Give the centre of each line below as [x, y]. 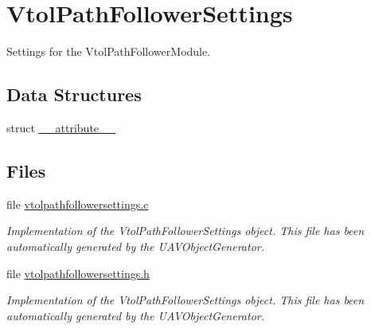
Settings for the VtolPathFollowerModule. [109, 51]
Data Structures [74, 94]
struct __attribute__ [61, 127]
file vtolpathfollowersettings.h [78, 273]
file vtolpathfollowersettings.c [78, 204]
